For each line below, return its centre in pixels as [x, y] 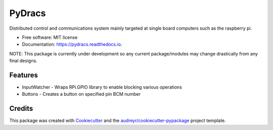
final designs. [23, 61]
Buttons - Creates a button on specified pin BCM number [81, 94]
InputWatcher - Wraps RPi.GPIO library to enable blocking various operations [102, 87]
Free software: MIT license [50, 37]
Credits [21, 109]
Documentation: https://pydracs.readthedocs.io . [72, 44]
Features [24, 75]
